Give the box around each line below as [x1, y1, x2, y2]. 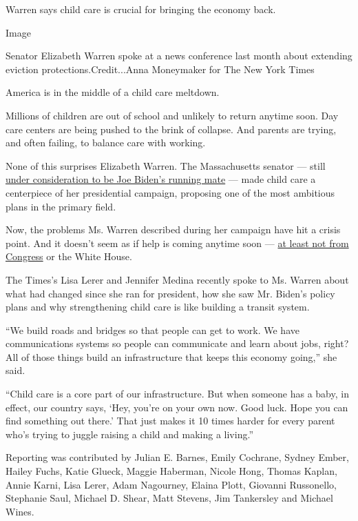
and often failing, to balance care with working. [6, 135, 206, 150]
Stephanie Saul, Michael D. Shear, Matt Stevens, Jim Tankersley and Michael [6, 491, 333, 505]
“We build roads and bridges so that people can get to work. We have [6, 322, 299, 337]
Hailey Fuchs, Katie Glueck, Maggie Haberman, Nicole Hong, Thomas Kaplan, [6, 464, 337, 478]
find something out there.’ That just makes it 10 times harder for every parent [6, 413, 335, 428]
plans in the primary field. [6, 199, 116, 213]
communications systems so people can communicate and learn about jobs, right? [6, 336, 349, 351]
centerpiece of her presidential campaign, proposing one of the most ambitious [6, 185, 335, 199]
